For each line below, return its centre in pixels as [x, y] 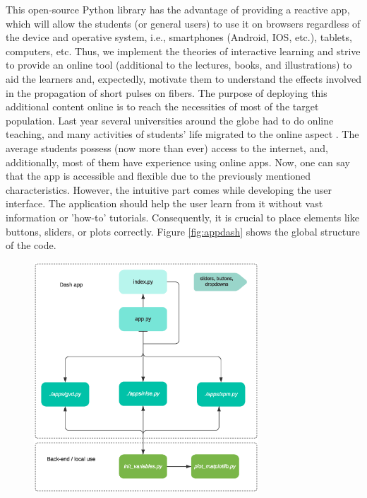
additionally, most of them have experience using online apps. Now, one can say [178, 162]
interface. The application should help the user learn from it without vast [164, 203]
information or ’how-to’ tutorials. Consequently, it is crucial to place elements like [182, 217]
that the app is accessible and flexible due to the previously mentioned [158, 176]
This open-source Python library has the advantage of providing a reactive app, [178, 9]
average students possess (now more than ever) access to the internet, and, [167, 147]
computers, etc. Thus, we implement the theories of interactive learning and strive [183, 51]
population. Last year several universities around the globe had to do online [170, 120]
